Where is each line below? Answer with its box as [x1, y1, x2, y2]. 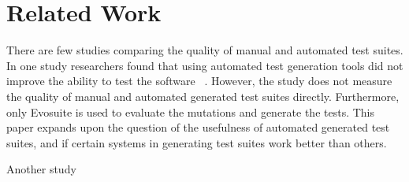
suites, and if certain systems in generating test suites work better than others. [6, 134, 387, 150]
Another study [6, 161, 76, 177]
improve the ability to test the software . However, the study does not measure [6, 72, 392, 89]
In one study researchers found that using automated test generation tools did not [6, 57, 403, 73]
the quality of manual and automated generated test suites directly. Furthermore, [6, 87, 400, 104]
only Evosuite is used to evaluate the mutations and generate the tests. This [6, 103, 375, 120]
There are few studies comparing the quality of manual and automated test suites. [6, 42, 403, 58]
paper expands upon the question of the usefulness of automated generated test [6, 119, 390, 136]
